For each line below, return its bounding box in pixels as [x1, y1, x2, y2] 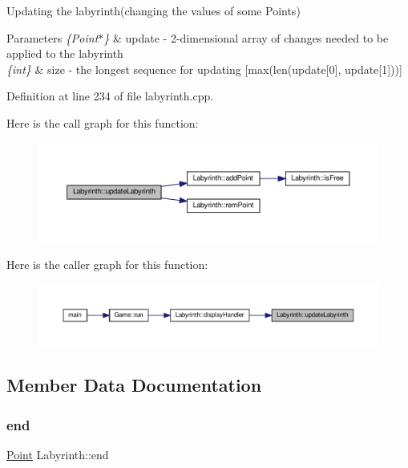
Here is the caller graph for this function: [6, 256, 208, 272]
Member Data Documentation [6, 372, 262, 397]
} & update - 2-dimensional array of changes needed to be [103, 29, 389, 46]
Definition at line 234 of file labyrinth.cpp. [6, 87, 214, 104]
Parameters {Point [6, 29, 99, 46]
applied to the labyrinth [6, 45, 123, 62]
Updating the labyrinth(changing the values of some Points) [6, 2, 301, 18]
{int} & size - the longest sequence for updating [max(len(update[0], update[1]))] [6, 60, 402, 77]
